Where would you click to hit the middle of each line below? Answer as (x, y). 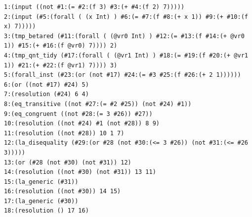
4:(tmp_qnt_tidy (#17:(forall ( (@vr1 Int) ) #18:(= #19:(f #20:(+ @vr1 (126, 55)
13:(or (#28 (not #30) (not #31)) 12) (68, 162)
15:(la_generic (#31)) (41, 182)
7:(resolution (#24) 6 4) (46, 94)
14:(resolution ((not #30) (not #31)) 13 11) (80, 172)
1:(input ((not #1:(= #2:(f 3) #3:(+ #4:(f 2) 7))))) (94, 7)
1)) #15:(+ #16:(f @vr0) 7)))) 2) (61, 46)
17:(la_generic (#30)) (41, 201)
